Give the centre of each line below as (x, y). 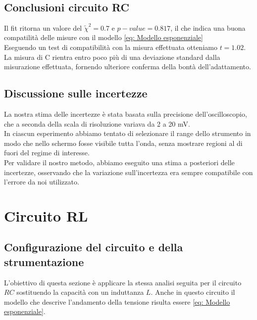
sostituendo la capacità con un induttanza (80, 292)
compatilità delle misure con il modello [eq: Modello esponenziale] (103, 37)
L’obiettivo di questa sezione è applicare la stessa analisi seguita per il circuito (123, 282)
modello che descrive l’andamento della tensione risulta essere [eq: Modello (117, 301)
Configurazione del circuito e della (94, 247)
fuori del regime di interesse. (47, 153)
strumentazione (44, 261)
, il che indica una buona (208, 27)
